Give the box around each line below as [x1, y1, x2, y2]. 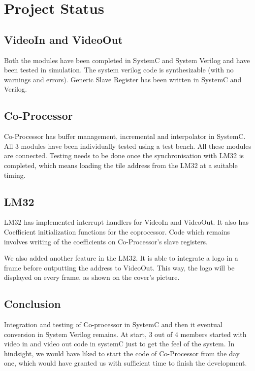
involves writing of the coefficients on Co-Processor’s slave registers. [4, 236, 208, 246]
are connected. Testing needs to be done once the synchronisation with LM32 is [4, 150, 244, 161]
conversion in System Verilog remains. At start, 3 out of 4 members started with [4, 329, 247, 339]
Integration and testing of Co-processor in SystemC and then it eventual [4, 319, 223, 330]
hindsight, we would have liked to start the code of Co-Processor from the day [4, 348, 240, 358]
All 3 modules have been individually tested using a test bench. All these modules [4, 140, 252, 151]
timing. [4, 169, 26, 180]
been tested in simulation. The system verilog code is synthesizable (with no [4, 65, 234, 75]
